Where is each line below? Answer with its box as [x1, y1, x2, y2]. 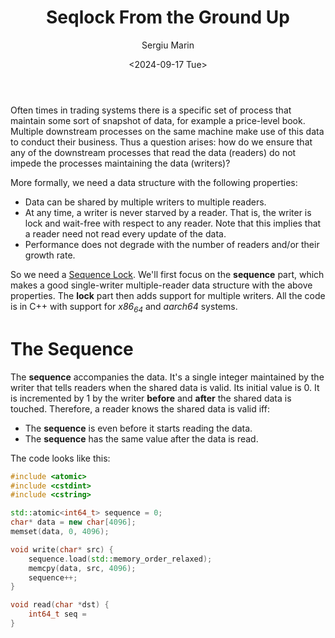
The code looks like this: [10, 452, 111, 464]
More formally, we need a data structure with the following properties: [10, 176, 298, 188]
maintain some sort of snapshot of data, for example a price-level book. [10, 114, 306, 126]
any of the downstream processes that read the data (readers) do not [10, 146, 297, 158]
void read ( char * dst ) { [10, 600, 110, 610]
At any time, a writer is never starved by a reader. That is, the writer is [24, 206, 312, 218]
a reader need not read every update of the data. [24, 227, 227, 240]
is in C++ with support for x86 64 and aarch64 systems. [10, 300, 238, 315]
